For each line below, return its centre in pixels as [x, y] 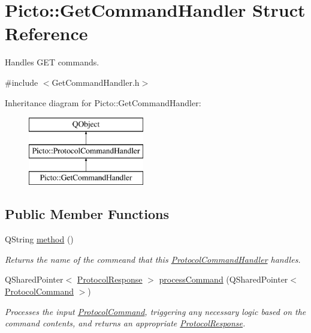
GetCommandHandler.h [96, 82]
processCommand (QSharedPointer [224, 279]
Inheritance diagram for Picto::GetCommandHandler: [103, 102]
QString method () [39, 239]
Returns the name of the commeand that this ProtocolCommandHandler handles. [153, 259]
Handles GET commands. [52, 62]
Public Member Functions [87, 214]
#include [22, 82]
